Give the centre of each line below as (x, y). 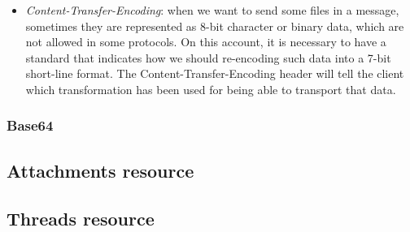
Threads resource (81, 218)
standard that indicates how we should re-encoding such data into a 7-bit (208, 57)
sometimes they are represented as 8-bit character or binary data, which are (215, 26)
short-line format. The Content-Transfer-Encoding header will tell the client (215, 73)
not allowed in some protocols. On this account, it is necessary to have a (206, 42)
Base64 (30, 125)
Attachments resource (100, 170)
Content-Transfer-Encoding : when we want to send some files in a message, (212, 10)
